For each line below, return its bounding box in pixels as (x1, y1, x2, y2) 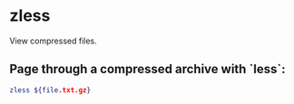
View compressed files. (9, 35, 97, 46)
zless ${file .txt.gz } (9, 85, 92, 95)
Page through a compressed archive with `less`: (9, 61, 286, 77)
